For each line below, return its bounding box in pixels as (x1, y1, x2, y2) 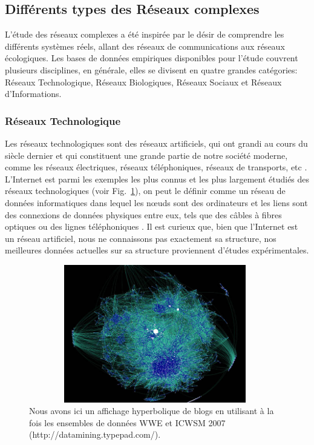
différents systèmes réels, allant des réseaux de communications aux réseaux (5, 39, 285, 52)
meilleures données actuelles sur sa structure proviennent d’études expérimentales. (5, 244, 309, 256)
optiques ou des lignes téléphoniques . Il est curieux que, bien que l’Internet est (5, 220, 298, 233)
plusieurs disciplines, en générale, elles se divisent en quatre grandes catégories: (5, 63, 298, 76)
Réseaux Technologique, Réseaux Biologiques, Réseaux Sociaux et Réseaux (5, 75, 282, 88)
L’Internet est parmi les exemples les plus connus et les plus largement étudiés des (5, 172, 310, 185)
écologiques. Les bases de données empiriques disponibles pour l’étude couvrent (5, 52, 298, 64)
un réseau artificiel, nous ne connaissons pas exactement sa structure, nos (5, 232, 276, 244)
